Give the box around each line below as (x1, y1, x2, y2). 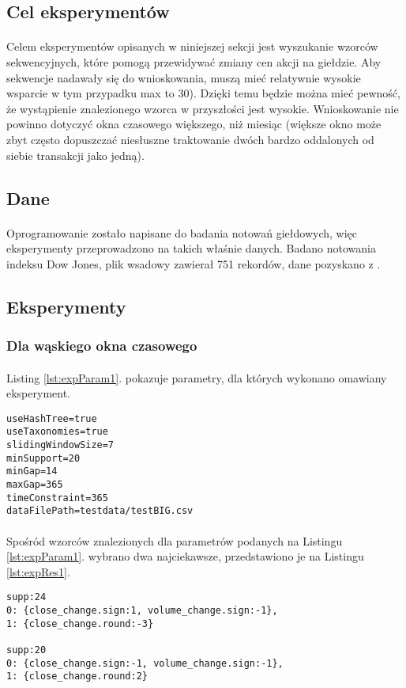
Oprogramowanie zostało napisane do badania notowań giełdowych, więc (6, 224, 358, 241)
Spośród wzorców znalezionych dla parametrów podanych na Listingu (6, 532, 343, 549)
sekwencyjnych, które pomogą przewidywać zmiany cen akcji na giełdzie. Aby (6, 53, 382, 70)
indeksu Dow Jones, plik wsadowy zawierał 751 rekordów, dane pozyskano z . (6, 255, 381, 272)
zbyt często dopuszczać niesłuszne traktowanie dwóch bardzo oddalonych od (6, 131, 374, 147)
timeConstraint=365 (6, 492, 108, 504)
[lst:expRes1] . (6, 563, 70, 580)
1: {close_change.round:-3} (6, 618, 154, 629)
